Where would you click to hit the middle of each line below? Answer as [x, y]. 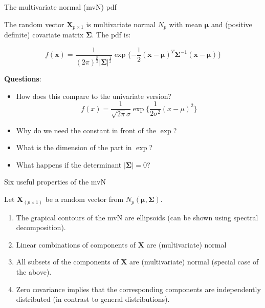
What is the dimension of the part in [74, 147]
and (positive [231, 24]
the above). [34, 271]
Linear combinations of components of [76, 244]
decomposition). [41, 227]
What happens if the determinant [69, 164]
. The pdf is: [111, 35]
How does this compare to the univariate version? [94, 96]
